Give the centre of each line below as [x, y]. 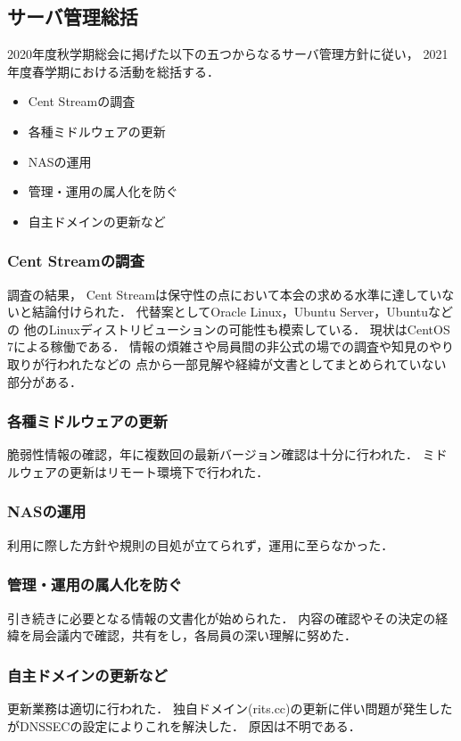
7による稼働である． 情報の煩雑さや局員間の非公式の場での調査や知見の [218, 346]
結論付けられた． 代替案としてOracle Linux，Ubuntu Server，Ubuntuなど [243, 312]
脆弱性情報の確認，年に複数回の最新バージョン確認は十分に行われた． [213, 454]
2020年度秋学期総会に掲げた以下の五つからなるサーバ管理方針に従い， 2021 [228, 54]
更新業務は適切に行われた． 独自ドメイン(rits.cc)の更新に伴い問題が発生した [230, 708]
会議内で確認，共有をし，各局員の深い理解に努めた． [200, 635]
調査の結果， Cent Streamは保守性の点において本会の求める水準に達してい [225, 294]
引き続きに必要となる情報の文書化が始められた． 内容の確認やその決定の [222, 617]
